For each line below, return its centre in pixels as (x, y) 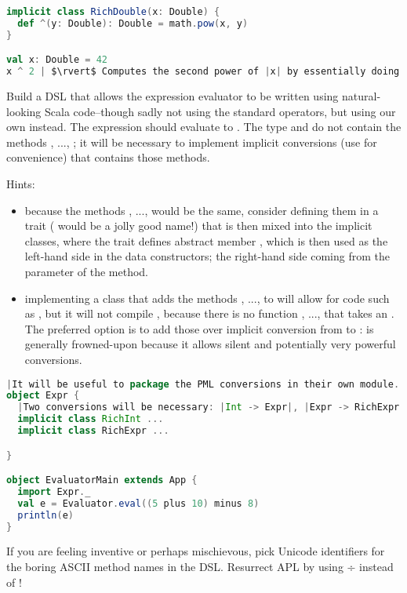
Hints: (21, 184)
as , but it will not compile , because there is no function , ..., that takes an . (209, 313)
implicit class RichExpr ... (93, 431)
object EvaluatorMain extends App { (102, 480)
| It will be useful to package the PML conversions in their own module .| (206, 384)
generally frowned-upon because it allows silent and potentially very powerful (210, 344)
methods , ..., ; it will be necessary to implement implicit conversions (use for (192, 142)
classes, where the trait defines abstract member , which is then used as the (206, 240)
